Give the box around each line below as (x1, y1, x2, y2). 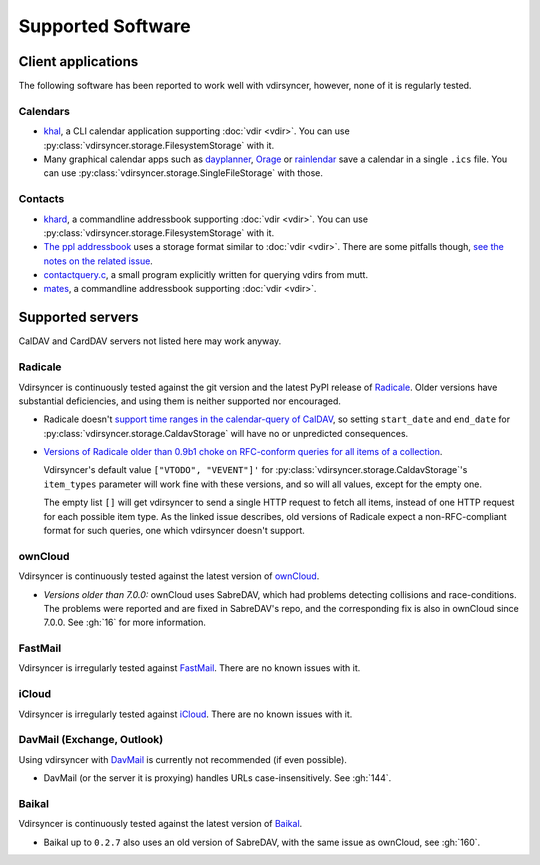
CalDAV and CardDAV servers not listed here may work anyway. (18, 335, 282, 347)
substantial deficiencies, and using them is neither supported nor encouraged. (18, 395, 342, 407)
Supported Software (18, 15, 191, 37)
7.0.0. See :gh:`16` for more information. (43, 616, 207, 629)
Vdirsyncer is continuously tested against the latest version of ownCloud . (18, 570, 320, 582)
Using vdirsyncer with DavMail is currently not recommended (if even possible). (18, 753, 347, 765)
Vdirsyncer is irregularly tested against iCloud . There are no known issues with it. (18, 708, 353, 720)
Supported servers (18, 309, 139, 326)
